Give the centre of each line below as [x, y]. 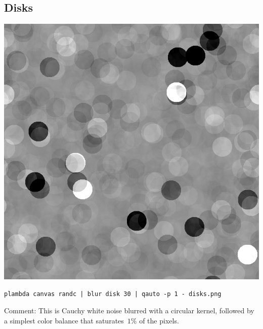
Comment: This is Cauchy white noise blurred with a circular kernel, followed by [129, 310]
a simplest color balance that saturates [64, 320]
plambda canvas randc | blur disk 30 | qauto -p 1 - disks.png [113, 294]
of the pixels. [159, 320]
